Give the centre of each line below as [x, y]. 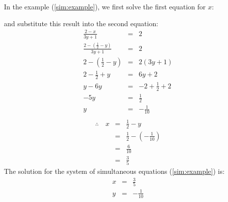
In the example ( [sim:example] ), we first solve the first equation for [105, 6]
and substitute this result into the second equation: [81, 23]
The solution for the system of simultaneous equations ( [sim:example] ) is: [114, 171]
